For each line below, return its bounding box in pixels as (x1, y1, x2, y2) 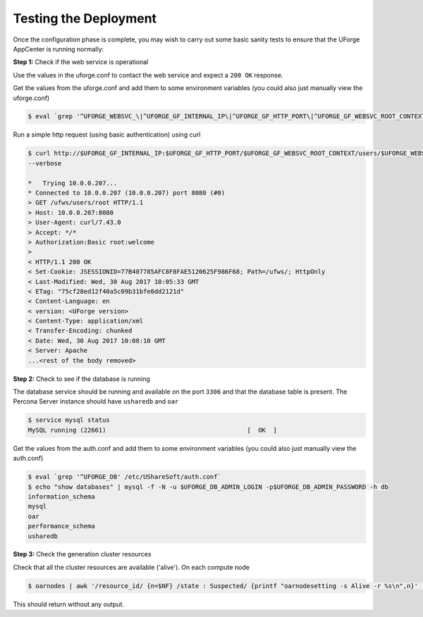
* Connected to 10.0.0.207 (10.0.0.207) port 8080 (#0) (27, 189, 226, 197)
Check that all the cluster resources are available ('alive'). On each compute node (13, 563, 250, 571)
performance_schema (27, 522, 95, 530)
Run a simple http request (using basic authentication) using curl (13, 130, 201, 139)
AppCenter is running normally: (13, 44, 104, 53)
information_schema (27, 492, 95, 500)
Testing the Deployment (13, 11, 157, 26)
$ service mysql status (27, 416, 111, 424)
